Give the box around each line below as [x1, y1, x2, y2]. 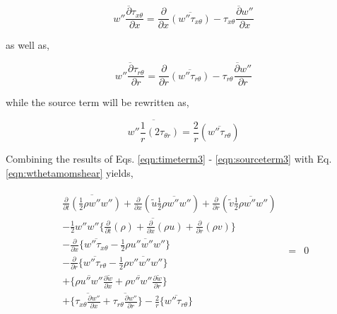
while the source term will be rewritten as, [6, 95, 189, 110]
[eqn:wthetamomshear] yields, [6, 165, 134, 180]
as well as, [6, 37, 49, 52]
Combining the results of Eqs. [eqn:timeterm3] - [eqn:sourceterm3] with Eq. [6, 151, 332, 166]
